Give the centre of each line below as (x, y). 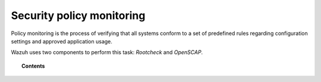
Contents (33, 66)
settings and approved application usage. (62, 41)
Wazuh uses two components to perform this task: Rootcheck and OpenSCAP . (107, 52)
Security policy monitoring (78, 15)
